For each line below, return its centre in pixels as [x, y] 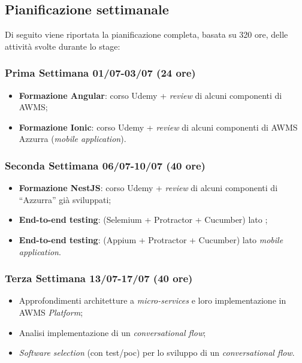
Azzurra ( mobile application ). [73, 139]
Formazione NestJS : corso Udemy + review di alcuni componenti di [148, 188]
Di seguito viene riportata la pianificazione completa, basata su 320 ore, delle [147, 34]
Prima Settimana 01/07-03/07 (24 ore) [100, 73]
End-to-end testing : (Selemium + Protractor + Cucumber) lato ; [143, 220]
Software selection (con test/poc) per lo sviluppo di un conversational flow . [157, 353]
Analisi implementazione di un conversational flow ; [112, 332]
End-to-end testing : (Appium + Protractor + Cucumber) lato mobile [151, 239]
